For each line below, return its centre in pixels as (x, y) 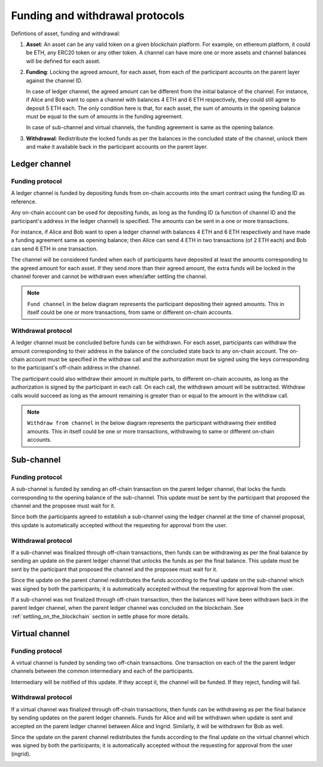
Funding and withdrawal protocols (98, 16)
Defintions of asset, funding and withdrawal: (66, 33)
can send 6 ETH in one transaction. (54, 249)
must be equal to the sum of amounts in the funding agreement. (105, 117)
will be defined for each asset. (63, 61)
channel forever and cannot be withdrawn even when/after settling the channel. (109, 276)
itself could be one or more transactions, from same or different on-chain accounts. (130, 312)
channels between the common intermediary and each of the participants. (103, 671)
